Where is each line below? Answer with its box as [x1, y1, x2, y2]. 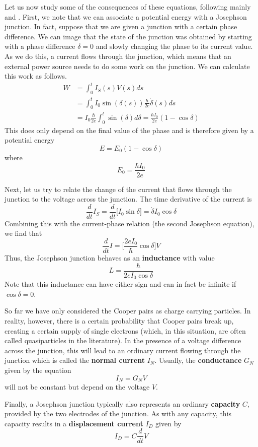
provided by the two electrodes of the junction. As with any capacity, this [5, 408, 232, 419]
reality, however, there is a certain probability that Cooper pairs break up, [5, 315, 234, 326]
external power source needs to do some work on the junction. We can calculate [5, 60, 250, 71]
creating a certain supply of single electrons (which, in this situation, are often [5, 325, 246, 336]
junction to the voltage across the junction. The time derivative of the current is [5, 194, 252, 204]
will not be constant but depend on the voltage [5, 381, 150, 392]
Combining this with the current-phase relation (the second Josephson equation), [5, 218, 254, 228]
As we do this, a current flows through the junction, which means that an [5, 50, 231, 61]
